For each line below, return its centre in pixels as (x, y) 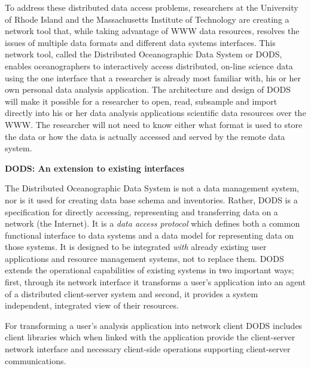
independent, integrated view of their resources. (92, 305)
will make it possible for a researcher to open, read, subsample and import (141, 101)
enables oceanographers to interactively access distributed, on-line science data (149, 65)
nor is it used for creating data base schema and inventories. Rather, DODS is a (151, 199)
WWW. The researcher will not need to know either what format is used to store (154, 124)
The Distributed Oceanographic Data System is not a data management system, (152, 188)
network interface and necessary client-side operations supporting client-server (148, 349)
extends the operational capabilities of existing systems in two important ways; (150, 270)
